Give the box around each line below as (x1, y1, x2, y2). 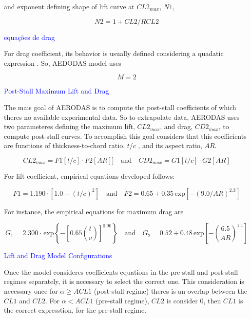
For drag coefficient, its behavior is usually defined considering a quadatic (4, 48, 224, 58)
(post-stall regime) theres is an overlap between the (94, 285, 247, 296)
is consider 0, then (166, 295, 221, 305)
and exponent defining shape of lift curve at (4, 1, 135, 11)
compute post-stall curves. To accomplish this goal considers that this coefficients (4, 131, 247, 141)
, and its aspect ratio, (138, 140, 202, 150)
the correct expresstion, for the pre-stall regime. (4, 305, 147, 315)
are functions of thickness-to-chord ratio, (4, 140, 125, 150)
